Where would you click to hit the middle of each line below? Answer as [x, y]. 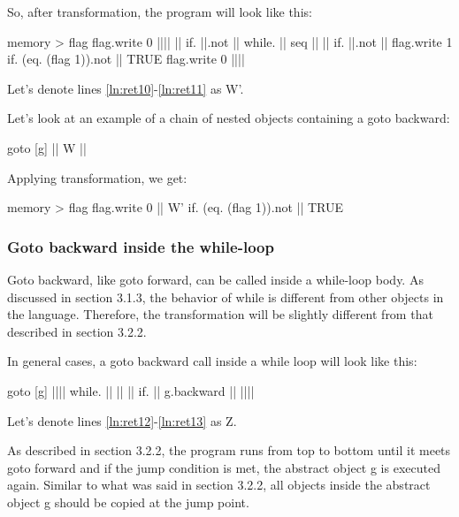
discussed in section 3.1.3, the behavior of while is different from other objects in [226, 297]
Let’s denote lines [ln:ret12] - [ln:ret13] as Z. [122, 420]
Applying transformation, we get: [97, 177]
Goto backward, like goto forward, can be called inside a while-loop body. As [215, 279]
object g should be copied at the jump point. [128, 502]
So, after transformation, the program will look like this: [160, 11]
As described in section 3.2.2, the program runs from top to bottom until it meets [229, 450]
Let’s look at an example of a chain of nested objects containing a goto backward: [229, 118]
